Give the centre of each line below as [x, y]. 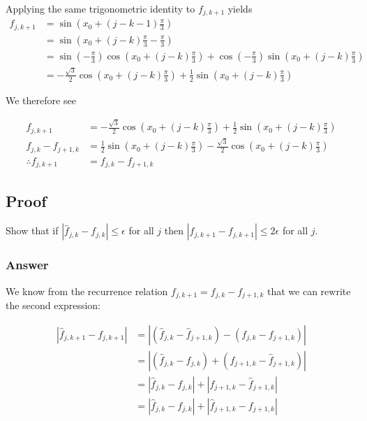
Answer [27, 265]
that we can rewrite [309, 291]
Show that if [32, 230]
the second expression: [53, 305]
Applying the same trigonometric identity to [100, 8]
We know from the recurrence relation [87, 291]
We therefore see [41, 100]
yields [240, 8]
